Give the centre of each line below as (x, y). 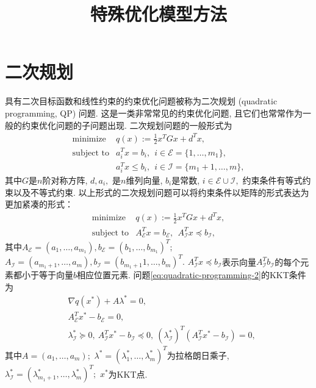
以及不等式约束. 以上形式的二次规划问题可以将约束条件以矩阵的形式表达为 (161, 192)
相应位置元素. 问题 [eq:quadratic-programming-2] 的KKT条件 (192, 275)
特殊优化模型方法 (158, 14)
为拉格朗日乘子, (198, 355)
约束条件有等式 (272, 180)
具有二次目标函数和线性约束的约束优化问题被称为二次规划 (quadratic (141, 101)
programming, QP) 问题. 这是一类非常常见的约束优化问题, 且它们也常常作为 (154, 113)
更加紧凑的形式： (39, 204)
